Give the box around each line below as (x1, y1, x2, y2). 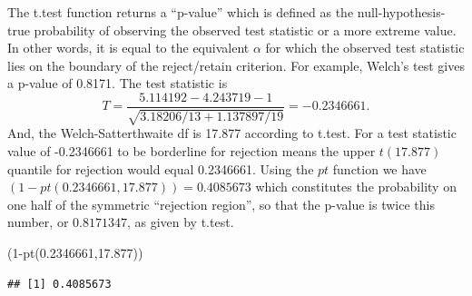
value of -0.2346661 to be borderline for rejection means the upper (7, 142, 376, 161)
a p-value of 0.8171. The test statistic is (7, 74, 228, 93)
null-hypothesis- (357, 3, 446, 21)
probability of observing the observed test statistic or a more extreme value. (34, 20, 457, 39)
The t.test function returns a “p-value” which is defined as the (7, 3, 354, 21)
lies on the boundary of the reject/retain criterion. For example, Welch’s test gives (7, 55, 465, 74)
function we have (332, 159, 427, 178)
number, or (7, 212, 69, 232)
